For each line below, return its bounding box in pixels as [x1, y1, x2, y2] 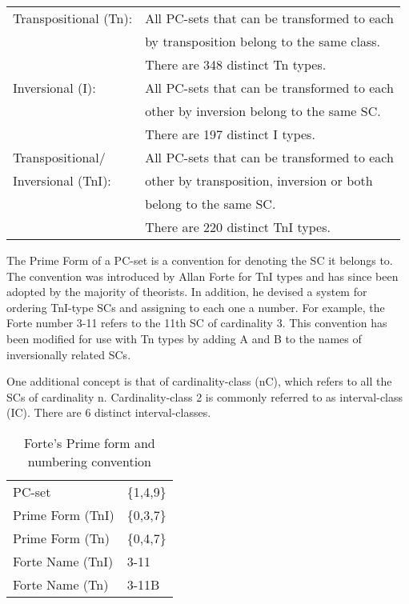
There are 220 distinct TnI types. [145, 218, 331, 236]
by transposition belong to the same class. [145, 32, 380, 50]
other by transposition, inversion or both [145, 171, 373, 190]
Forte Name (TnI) [13, 551, 114, 570]
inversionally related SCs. [6, 346, 131, 362]
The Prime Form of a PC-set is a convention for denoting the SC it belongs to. [6, 252, 393, 268]
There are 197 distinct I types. [145, 125, 315, 143]
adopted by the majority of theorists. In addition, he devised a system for [6, 283, 367, 300]
